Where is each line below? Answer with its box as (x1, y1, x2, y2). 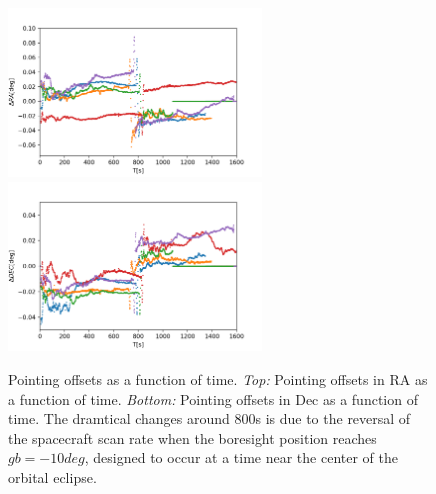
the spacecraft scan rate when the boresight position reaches (8, 427, 377, 448)
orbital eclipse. (8, 467, 97, 487)
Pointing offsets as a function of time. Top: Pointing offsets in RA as (8, 369, 428, 390)
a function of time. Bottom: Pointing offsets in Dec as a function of (8, 388, 418, 409)
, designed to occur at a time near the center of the (84, 447, 398, 468)
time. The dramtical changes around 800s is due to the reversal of (8, 408, 411, 429)
